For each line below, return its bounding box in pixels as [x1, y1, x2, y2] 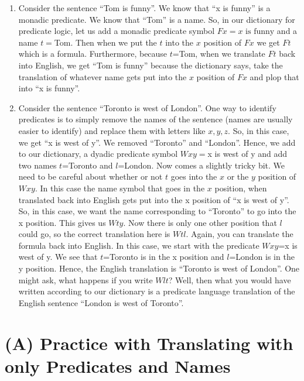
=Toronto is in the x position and [103, 250, 224, 263]
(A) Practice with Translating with [5, 331, 293, 355]
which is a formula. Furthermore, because [18, 47, 168, 60]
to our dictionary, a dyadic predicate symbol [18, 147, 178, 160]
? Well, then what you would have [168, 273, 291, 286]
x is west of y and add [207, 147, 287, 160]
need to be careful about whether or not [18, 170, 163, 183]
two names [18, 159, 57, 171]
